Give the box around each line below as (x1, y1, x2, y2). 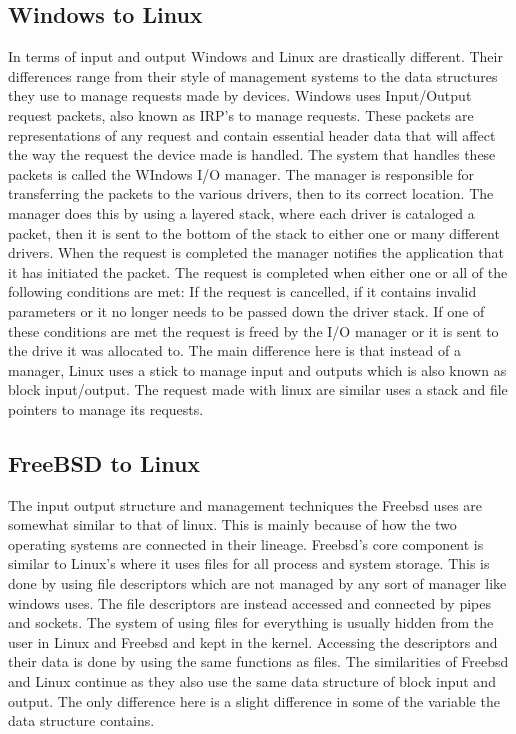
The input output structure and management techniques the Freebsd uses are (8, 494, 483, 515)
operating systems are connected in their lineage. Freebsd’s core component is (8, 533, 484, 554)
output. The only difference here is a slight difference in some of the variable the (8, 690, 500, 711)
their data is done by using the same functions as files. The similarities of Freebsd (8, 651, 509, 672)
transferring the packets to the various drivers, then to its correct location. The (8, 183, 494, 204)
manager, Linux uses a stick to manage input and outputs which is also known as (8, 359, 507, 380)
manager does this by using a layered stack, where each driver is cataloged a (8, 202, 475, 223)
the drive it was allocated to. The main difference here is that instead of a (8, 340, 461, 361)
